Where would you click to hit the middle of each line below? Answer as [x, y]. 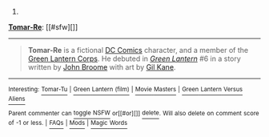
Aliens [17, 99]
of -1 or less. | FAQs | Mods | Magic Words [68, 123]
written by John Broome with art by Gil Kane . [102, 67]
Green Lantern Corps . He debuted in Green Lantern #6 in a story [134, 58]
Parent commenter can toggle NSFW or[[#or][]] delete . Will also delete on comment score [134, 113]
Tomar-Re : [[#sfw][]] [43, 27]
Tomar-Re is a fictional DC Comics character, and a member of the [138, 50]
